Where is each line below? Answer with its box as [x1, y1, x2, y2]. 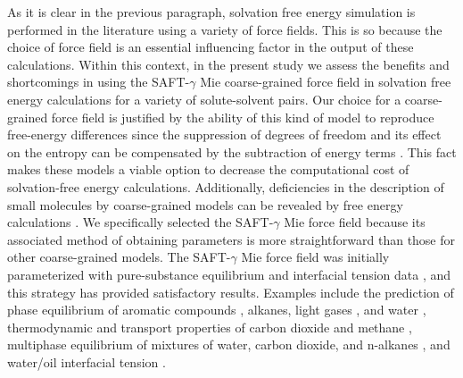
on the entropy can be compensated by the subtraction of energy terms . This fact [7, 142, 457, 161]
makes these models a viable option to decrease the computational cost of [7, 160, 409, 179]
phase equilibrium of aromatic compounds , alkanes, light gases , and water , [7, 300, 426, 319]
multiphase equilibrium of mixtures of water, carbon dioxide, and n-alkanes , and [7, 335, 451, 354]
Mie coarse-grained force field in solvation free [200, 72, 451, 91]
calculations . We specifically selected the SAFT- [7, 213, 274, 231]
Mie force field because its [284, 213, 426, 231]
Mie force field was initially [241, 248, 390, 266]
